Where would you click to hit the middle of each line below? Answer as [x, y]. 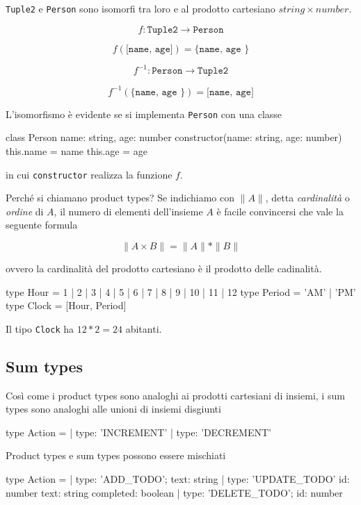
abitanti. [144, 328]
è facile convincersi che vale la [280, 211]
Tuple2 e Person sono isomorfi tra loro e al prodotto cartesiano [141, 8]
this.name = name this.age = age [77, 150]
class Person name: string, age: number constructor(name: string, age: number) [174, 137]
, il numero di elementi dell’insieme [128, 211]
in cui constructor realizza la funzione [89, 174]
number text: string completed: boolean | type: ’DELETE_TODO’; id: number [174, 492]
